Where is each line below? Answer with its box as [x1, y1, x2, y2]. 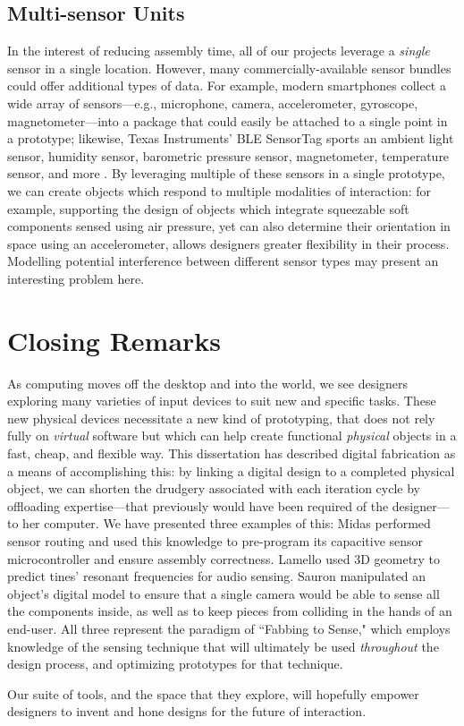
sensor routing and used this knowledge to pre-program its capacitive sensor [7, 531, 424, 550]
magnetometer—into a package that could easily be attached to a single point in [7, 111, 448, 130]
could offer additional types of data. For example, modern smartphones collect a [7, 76, 446, 95]
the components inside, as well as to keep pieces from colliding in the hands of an [7, 602, 452, 620]
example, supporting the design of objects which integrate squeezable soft [7, 199, 409, 218]
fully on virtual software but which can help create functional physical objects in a [7, 426, 457, 445]
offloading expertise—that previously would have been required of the [7, 496, 389, 515]
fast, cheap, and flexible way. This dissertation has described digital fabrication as [7, 444, 456, 463]
